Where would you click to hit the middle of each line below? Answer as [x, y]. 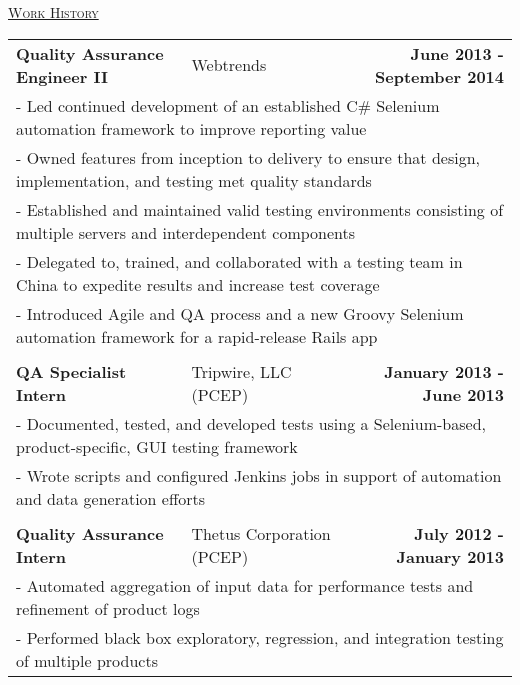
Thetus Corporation [261, 533]
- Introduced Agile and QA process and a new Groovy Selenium [240, 313]
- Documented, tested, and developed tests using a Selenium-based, [251, 423]
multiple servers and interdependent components [186, 232]
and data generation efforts [111, 498]
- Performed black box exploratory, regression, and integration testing [260, 637]
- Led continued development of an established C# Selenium [228, 105]
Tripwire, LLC [241, 371]
